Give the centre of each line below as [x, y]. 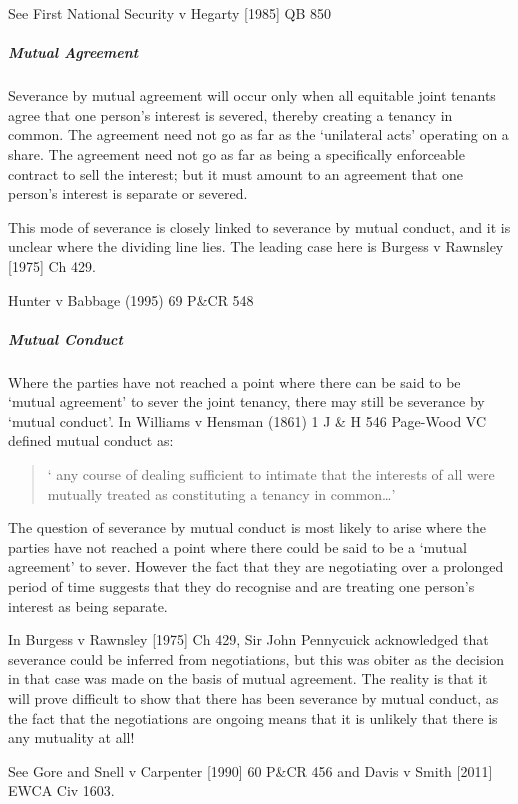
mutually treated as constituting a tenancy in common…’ [221, 493]
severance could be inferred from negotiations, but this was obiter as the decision [256, 658]
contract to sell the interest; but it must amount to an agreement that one [235, 173]
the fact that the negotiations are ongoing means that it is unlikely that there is [253, 717]
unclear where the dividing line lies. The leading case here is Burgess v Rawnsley [256, 246]
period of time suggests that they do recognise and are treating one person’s [241, 586]
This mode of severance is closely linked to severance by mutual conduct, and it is [259, 226]
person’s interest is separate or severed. [128, 193]
